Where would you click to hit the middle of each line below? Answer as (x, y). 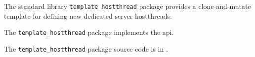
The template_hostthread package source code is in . (86, 48)
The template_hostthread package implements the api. (89, 32)
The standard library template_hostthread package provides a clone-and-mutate (127, 6)
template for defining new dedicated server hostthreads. (88, 15)
